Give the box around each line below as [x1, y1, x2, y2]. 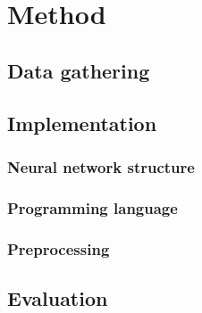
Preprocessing [7, 237, 110, 259]
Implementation [7, 109, 157, 136]
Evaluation [7, 284, 108, 311]
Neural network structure [7, 155, 195, 177]
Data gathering [7, 56, 150, 84]
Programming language [7, 196, 178, 218]
